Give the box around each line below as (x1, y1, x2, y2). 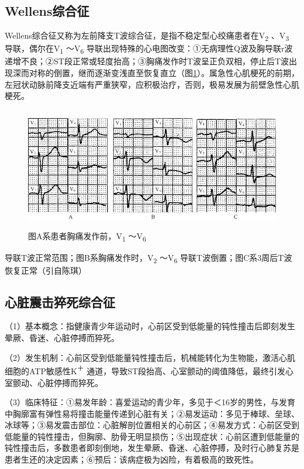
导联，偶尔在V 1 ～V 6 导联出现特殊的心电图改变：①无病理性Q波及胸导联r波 (5, 42, 293, 56)
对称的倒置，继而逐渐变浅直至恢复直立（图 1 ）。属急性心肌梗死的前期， (29, 67, 299, 79)
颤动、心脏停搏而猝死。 (12, 376, 103, 388)
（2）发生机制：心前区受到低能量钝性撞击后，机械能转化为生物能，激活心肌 (5, 351, 295, 363)
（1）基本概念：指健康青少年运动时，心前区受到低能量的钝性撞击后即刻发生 (5, 320, 295, 332)
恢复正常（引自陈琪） (5, 264, 87, 276)
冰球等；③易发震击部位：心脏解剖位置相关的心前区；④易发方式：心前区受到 (5, 419, 299, 431)
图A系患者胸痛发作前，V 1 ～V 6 (28, 230, 146, 244)
